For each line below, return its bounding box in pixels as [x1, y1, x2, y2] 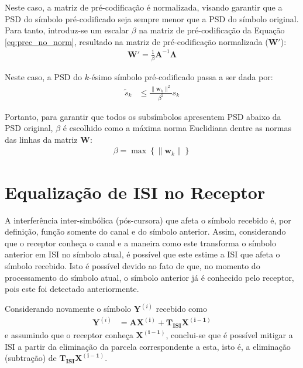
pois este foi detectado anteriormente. [5, 283, 139, 295]
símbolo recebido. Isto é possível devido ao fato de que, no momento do [5, 259, 260, 271]
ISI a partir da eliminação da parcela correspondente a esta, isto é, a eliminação [5, 340, 291, 352]
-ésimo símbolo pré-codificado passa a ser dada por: [88, 71, 273, 83]
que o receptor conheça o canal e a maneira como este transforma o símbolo [5, 236, 276, 249]
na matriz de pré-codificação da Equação [139, 24, 285, 36]
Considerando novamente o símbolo [5, 302, 132, 315]
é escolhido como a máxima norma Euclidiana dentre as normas [63, 122, 291, 134]
